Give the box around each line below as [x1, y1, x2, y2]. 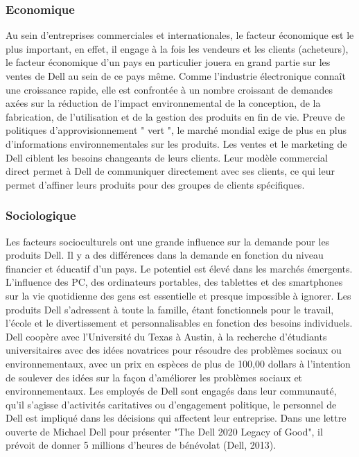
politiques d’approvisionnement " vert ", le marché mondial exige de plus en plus [6, 123, 347, 137]
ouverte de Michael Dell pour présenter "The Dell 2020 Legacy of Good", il [6, 424, 323, 438]
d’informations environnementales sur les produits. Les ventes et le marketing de [6, 136, 347, 150]
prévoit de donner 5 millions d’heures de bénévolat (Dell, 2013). [6, 438, 277, 452]
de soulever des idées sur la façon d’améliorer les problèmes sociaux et [6, 370, 303, 384]
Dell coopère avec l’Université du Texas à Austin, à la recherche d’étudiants [6, 329, 327, 343]
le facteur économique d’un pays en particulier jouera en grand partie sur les [6, 55, 331, 69]
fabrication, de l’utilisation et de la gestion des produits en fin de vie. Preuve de [6, 109, 345, 123]
